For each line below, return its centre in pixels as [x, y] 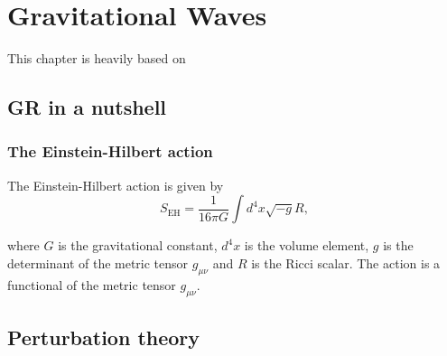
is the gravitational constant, [138, 245]
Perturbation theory [104, 337]
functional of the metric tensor [92, 284]
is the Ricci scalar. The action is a [346, 262]
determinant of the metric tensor [98, 262]
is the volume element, [307, 245]
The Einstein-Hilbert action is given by [116, 185]
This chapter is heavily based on [97, 58]
